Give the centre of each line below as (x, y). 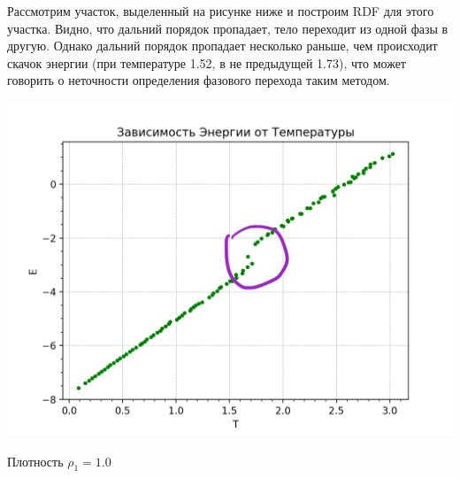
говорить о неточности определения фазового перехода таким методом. (199, 80)
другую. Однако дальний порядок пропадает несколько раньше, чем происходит (222, 46)
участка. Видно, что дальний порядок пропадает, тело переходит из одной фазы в (228, 28)
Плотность (35, 461)
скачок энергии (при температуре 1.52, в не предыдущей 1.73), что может (207, 62)
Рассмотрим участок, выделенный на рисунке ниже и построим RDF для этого (221, 11)
